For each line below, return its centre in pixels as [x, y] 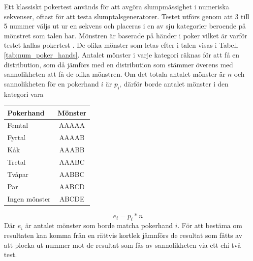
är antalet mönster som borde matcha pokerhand [99, 225]
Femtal [18, 125]
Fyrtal [17, 137]
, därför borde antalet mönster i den [174, 83]
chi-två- [232, 245]
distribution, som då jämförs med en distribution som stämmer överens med [119, 64]
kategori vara [24, 94]
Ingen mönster [29, 198]
